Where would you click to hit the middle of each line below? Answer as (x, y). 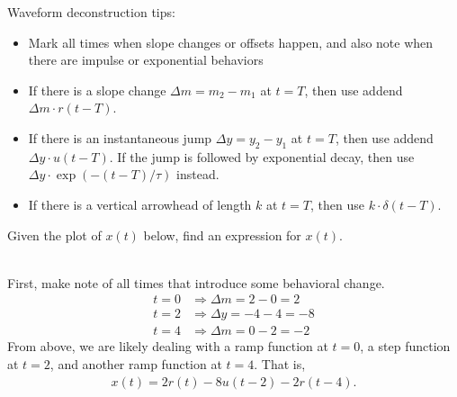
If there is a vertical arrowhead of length (140, 204)
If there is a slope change (97, 90)
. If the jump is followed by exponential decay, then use (262, 156)
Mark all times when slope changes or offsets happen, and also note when (231, 42)
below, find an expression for (222, 235)
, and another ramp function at (136, 364)
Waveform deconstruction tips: (91, 12)
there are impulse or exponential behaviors (146, 60)
